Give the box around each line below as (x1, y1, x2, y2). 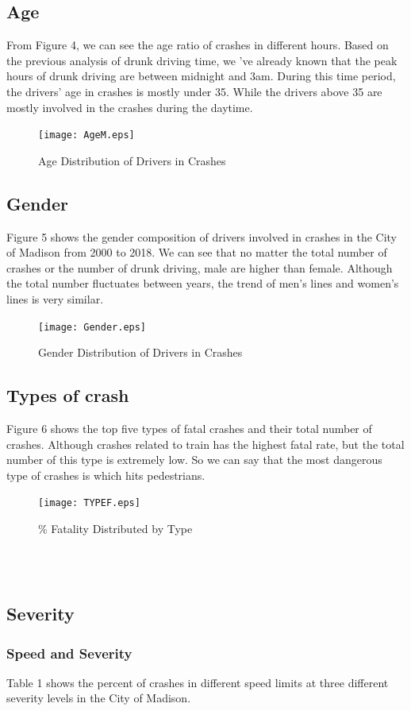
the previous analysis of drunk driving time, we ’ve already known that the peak (6, 52, 398, 68)
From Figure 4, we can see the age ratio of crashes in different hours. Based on (6, 37, 389, 53)
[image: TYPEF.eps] (38, 497, 140, 509)
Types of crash (6, 383, 129, 408)
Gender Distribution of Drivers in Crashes (38, 344, 243, 361)
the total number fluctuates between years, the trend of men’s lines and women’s (6, 275, 399, 292)
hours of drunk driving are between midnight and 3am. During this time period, (6, 68, 396, 84)
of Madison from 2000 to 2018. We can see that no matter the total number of (6, 244, 387, 261)
